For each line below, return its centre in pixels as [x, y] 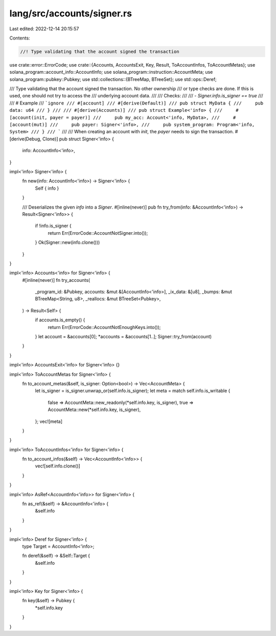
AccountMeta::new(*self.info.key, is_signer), [94, 409]
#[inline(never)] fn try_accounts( [56, 280]
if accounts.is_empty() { [60, 320]
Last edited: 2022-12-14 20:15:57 [44, 29]
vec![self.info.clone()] [57, 466]
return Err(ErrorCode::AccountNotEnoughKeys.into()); [104, 327]
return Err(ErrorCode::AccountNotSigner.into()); [98, 233]
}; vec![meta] [49, 421]
